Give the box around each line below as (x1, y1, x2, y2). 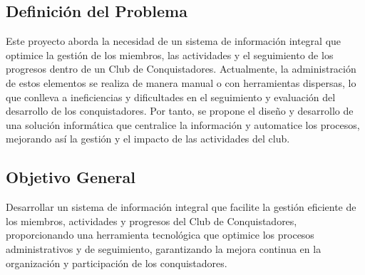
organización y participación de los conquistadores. (6, 255, 227, 270)
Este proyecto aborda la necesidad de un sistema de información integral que (6, 33, 341, 48)
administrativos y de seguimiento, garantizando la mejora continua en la (6, 241, 322, 256)
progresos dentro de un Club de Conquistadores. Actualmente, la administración (6, 61, 356, 76)
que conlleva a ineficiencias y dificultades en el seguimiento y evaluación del (6, 89, 336, 104)
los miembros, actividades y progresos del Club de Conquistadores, (6, 213, 297, 228)
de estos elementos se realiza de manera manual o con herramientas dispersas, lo (6, 75, 356, 90)
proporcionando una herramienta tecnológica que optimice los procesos (6, 227, 314, 242)
